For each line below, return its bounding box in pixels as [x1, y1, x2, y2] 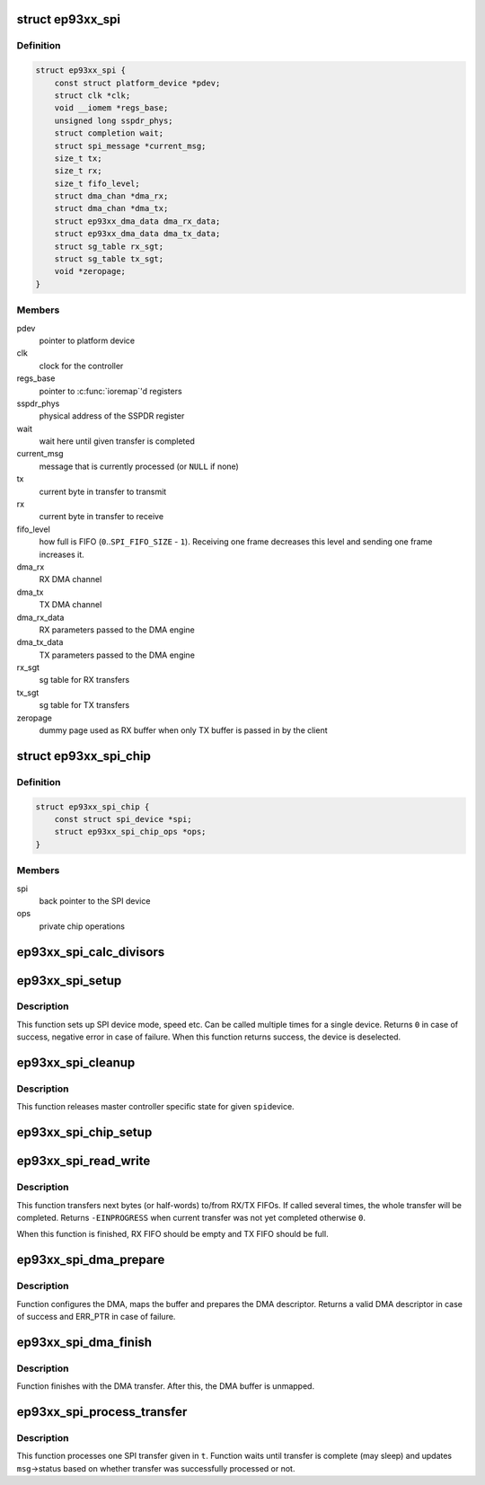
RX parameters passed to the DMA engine [39, 624, 195, 635]
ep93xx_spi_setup [16, 973, 122, 988]
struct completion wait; [54, 128, 164, 138]
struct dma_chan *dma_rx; [54, 191, 169, 201]
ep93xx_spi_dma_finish [16, 1334, 153, 1349]
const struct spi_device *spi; [54, 814, 192, 824]
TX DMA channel [39, 599, 102, 610]
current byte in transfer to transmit [39, 486, 167, 497]
